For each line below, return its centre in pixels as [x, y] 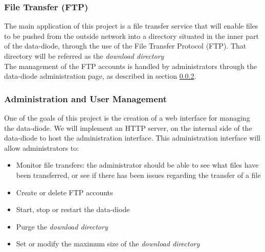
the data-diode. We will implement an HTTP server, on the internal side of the [128, 128]
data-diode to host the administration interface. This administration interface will [132, 138]
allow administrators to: [42, 147]
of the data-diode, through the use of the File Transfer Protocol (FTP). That [125, 46]
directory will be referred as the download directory [84, 56]
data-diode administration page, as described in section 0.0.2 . [100, 76]
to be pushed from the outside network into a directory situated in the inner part [131, 36]
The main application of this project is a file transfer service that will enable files [131, 26]
